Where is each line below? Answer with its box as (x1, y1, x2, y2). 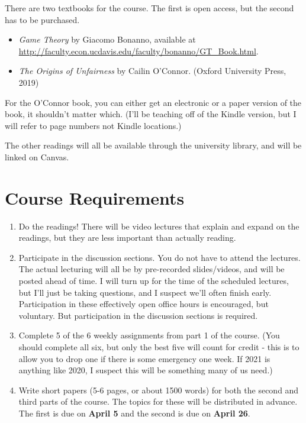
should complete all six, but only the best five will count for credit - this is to (18, 341, 299, 353)
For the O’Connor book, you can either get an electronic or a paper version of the (5, 96, 302, 108)
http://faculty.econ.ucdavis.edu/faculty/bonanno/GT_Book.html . (18, 44, 259, 57)
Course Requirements (5, 185, 185, 209)
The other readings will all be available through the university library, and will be (5, 139, 302, 151)
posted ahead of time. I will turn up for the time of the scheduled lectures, (18, 275, 289, 287)
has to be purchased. (5, 13, 80, 25)
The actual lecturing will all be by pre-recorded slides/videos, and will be (18, 263, 285, 275)
